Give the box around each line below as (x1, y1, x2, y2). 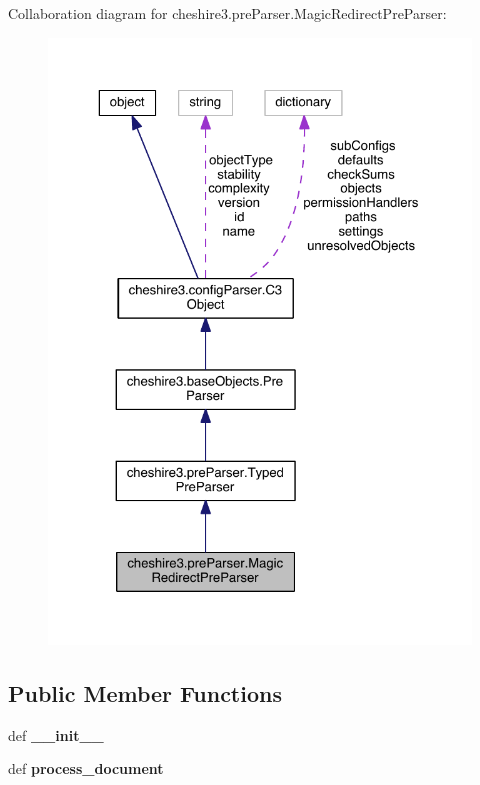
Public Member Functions (8, 677, 282, 708)
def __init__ (8, 724, 104, 745)
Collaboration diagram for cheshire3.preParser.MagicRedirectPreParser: (8, 3, 447, 23)
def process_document (8, 758, 164, 779)
